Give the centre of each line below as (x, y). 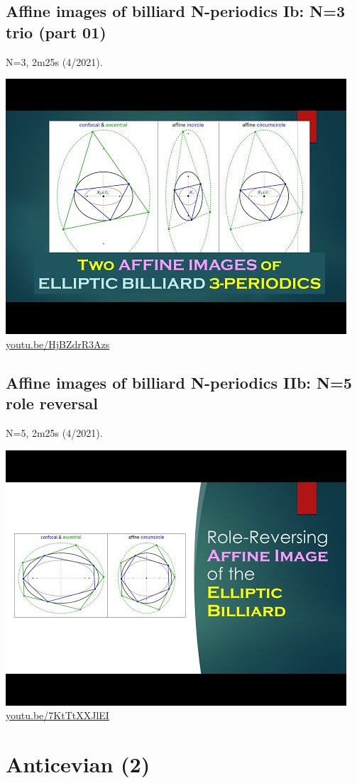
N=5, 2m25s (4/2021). (54, 432)
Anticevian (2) (78, 763)
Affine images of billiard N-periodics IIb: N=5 (179, 382)
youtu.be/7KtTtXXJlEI (57, 715)
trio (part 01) (56, 32)
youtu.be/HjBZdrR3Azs (58, 344)
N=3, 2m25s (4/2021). (54, 61)
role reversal (52, 403)
